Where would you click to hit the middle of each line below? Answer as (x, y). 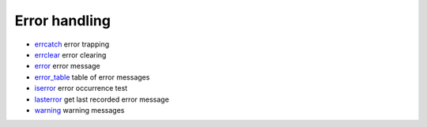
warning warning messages (79, 110)
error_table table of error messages (92, 77)
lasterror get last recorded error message (102, 99)
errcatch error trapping (72, 44)
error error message (67, 66)
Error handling (62, 21)
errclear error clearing (70, 54)
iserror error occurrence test (81, 88)
